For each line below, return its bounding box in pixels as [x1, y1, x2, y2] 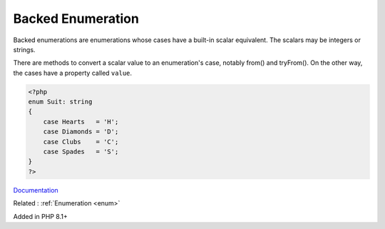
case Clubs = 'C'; [43, 138, 119, 146]
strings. [13, 45, 36, 54]
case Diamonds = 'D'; [43, 128, 119, 136]
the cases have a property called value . [13, 68, 132, 77]
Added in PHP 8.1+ [13, 212, 68, 220]
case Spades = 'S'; [43, 148, 119, 156]
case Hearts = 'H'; [43, 118, 119, 126]
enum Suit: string [28, 98, 93, 106]
